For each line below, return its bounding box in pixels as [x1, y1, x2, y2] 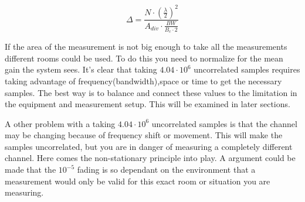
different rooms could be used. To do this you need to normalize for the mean [5, 52, 283, 64]
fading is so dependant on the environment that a [77, 163, 256, 176]
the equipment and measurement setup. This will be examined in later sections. [5, 98, 290, 110]
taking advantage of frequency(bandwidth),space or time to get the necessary [5, 74, 282, 87]
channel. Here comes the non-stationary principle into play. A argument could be [5, 152, 296, 164]
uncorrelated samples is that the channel [151, 117, 297, 129]
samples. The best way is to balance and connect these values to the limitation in [5, 86, 297, 98]
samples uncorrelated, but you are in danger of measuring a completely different [5, 140, 293, 152]
